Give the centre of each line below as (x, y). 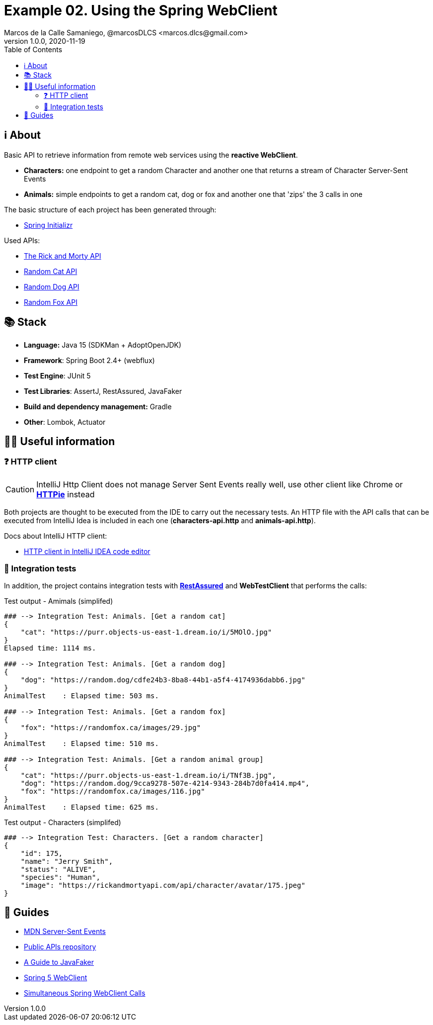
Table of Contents (33, 49)
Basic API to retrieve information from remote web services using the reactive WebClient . (151, 155)
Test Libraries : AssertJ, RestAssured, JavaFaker (103, 391)
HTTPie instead (66, 494)
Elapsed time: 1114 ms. (50, 648)
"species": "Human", (60, 878)
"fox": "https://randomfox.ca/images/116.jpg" (113, 792)
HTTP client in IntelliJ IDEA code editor (87, 551)
